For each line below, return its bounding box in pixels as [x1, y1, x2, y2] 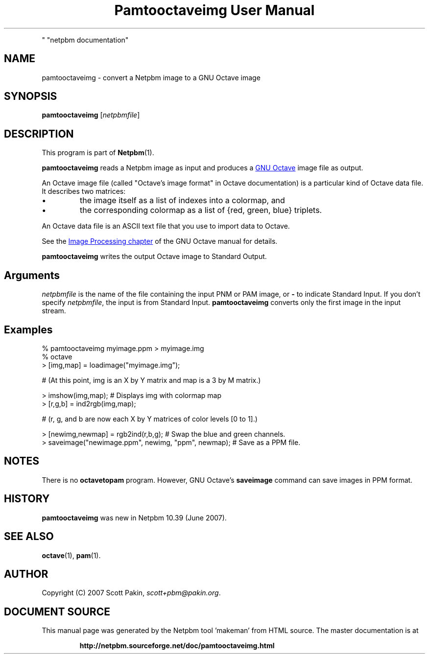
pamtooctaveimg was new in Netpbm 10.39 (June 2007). [42, 513, 227, 522]
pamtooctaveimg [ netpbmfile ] [42, 111, 140, 119]
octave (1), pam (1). [42, 551, 101, 560]
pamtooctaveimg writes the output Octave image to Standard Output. [42, 252, 267, 261]
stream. [42, 306, 66, 315]
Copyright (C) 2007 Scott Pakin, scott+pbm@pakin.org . [42, 588, 221, 597]
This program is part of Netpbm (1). [42, 148, 154, 157]
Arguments [4, 269, 60, 282]
